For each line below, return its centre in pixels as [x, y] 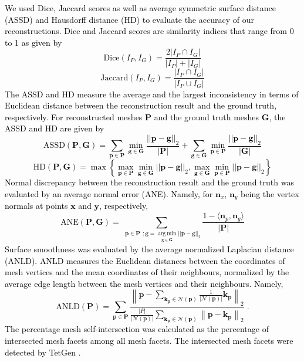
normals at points [36, 206]
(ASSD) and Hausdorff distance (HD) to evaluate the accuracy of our [129, 19]
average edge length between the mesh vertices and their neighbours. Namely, [144, 283]
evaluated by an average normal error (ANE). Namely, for [109, 194]
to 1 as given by [33, 42]
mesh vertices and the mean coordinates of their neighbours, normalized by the [147, 272]
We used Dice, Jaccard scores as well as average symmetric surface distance [140, 8]
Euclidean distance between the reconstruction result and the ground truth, [141, 105]
